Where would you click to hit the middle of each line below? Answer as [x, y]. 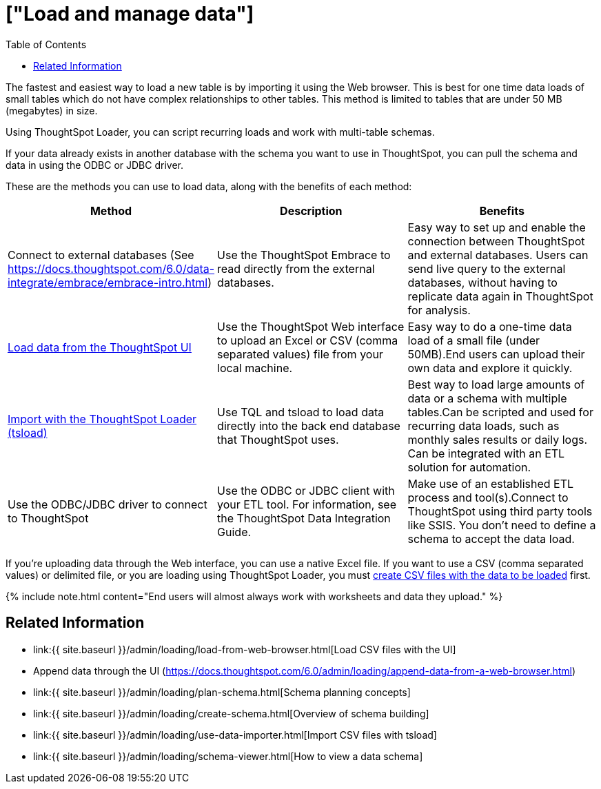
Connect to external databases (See [101, 255]
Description [311, 211]
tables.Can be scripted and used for [500, 412]
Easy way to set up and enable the [497, 227]
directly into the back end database [309, 426]
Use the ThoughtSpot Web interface [311, 326]
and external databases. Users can [498, 255]
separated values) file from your [300, 354]
